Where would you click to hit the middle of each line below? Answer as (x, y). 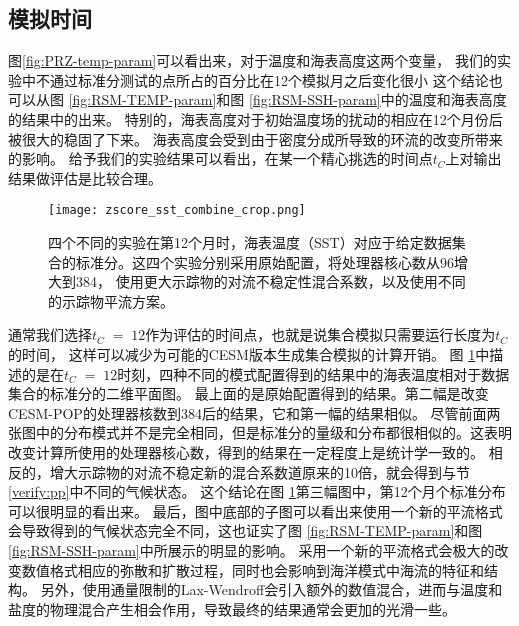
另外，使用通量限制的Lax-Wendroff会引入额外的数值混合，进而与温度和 (271, 589)
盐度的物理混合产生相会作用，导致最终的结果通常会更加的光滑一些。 (232, 608)
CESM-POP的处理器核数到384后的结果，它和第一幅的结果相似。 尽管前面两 (254, 412)
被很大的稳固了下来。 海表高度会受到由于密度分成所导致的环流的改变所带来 (255, 138)
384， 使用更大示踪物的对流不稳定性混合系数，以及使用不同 (270, 281)
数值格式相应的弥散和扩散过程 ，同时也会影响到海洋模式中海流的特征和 (252, 569)
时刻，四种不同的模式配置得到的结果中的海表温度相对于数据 (313, 373)
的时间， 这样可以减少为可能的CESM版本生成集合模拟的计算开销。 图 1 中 (249, 353)
